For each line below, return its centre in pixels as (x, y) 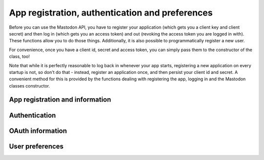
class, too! (20, 56)
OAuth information (38, 131)
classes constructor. (29, 86)
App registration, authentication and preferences (111, 13)
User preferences (36, 146)
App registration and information (60, 100)
